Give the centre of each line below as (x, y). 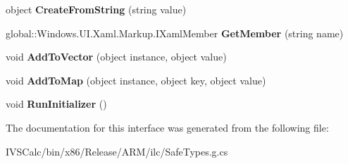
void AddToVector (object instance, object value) (116, 57)
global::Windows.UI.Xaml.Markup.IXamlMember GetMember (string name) (175, 33)
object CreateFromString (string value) (96, 9)
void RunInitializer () (56, 104)
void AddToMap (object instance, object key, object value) (136, 80)
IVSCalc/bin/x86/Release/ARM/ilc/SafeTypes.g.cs (117, 151)
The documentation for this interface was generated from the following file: (167, 127)
